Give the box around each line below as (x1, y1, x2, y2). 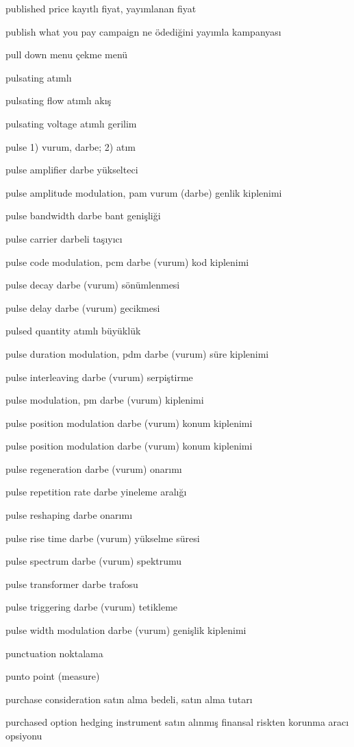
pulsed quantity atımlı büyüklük (5, 323, 141, 338)
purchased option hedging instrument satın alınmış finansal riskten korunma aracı (5, 715, 349, 729)
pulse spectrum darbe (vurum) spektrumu (5, 554, 182, 568)
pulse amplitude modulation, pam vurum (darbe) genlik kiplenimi (5, 185, 282, 199)
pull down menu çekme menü (5, 47, 128, 62)
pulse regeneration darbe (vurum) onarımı (5, 461, 182, 476)
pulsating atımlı (5, 70, 72, 84)
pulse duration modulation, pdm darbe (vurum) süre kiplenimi (5, 346, 269, 360)
